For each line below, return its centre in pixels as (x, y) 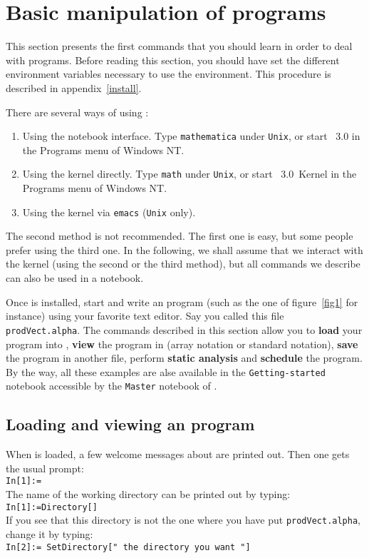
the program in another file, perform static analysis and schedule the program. (184, 358)
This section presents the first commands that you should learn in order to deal (179, 46)
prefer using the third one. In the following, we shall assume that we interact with (184, 249)
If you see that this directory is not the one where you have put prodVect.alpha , (183, 520)
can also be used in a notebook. (75, 278)
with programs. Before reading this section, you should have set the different (173, 60)
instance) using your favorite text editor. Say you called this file (145, 316)
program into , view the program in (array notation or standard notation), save (182, 344)
